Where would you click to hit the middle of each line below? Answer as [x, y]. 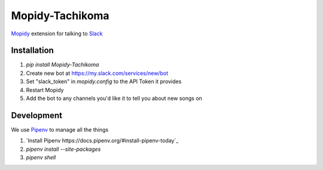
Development [37, 115]
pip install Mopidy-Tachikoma [63, 65]
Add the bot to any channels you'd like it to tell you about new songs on [114, 98]
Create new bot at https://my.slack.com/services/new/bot [97, 73]
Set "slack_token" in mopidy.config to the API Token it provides [104, 81]
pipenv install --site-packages [63, 149]
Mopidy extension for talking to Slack [57, 34]
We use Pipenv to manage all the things [60, 129]
